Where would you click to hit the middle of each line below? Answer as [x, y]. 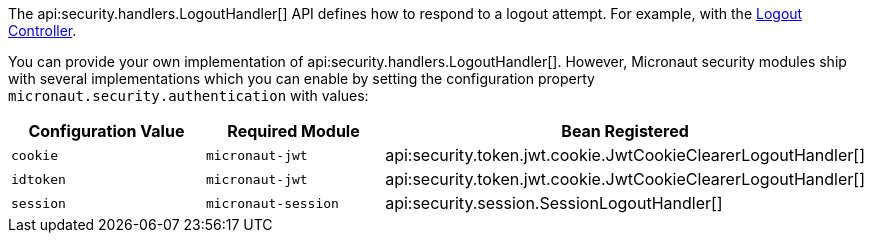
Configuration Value [106, 131]
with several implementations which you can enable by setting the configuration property [301, 78]
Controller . [42, 30]
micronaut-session [272, 203]
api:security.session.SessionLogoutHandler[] [554, 203]
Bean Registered [625, 131]
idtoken [38, 179]
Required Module [293, 131]
